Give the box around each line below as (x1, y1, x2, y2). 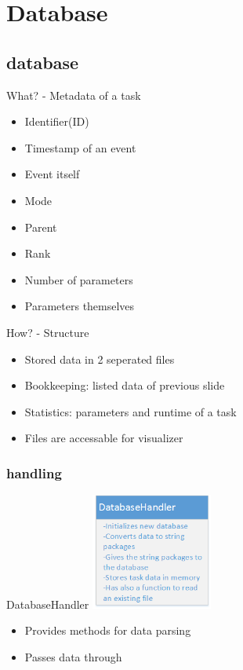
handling (6, 463, 62, 482)
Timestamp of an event (24, 139, 136, 156)
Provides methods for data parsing (24, 622, 191, 639)
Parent (24, 218, 57, 235)
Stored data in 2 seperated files (24, 350, 175, 367)
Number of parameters (24, 271, 133, 287)
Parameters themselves (24, 298, 135, 314)
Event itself (24, 166, 80, 182)
